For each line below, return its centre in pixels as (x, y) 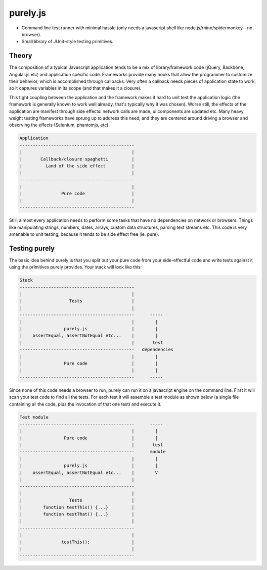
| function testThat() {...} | (77, 514)
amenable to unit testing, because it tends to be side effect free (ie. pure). (84, 234)
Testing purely (32, 248)
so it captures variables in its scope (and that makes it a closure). (75, 88)
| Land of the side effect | (77, 166)
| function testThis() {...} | (77, 507)
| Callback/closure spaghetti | (77, 159)
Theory (21, 56)
